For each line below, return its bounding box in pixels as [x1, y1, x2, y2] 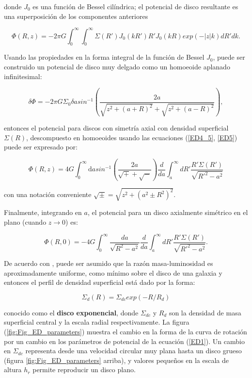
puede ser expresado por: [4, 142, 78, 152]
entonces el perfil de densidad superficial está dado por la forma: [4, 277, 195, 287]
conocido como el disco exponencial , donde [4, 307, 139, 317]
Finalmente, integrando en [4, 207, 82, 217]
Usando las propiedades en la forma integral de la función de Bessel [4, 52, 205, 62]
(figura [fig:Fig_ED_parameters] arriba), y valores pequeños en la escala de [4, 355, 229, 365]
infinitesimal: [4, 71, 42, 81]
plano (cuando [4, 217, 47, 227]
